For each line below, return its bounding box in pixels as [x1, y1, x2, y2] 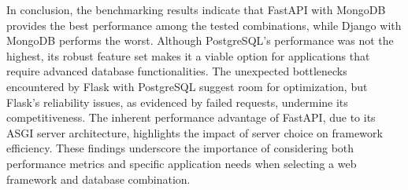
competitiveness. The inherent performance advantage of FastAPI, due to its [6, 109, 376, 126]
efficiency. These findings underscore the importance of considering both [6, 140, 354, 156]
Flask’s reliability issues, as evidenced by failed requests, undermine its [6, 93, 348, 110]
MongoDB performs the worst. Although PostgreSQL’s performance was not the [6, 32, 394, 49]
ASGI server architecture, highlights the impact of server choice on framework [6, 124, 383, 141]
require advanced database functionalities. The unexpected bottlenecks [6, 63, 347, 79]
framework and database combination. [6, 170, 191, 187]
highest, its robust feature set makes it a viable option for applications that [6, 47, 370, 64]
